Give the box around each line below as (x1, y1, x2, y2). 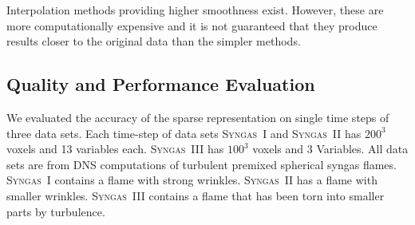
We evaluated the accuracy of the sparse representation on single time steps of (6, 109, 389, 125)
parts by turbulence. (6, 203, 105, 219)
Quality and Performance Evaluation (6, 72, 315, 97)
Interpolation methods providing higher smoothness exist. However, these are (6, 2, 384, 18)
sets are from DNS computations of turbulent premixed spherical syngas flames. (6, 156, 397, 172)
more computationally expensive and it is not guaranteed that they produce (6, 17, 377, 34)
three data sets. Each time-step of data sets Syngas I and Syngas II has (6, 124, 362, 141)
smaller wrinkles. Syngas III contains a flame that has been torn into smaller (6, 187, 385, 203)
